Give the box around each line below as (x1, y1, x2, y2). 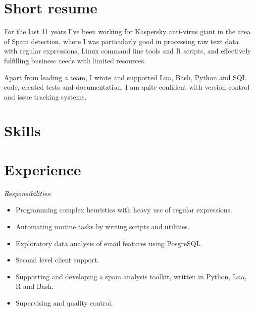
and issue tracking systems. (4, 91, 87, 102)
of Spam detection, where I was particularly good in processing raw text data (4, 36, 239, 46)
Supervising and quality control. (15, 297, 113, 308)
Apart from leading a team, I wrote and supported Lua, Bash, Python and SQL (4, 72, 247, 82)
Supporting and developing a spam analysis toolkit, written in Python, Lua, (15, 271, 247, 281)
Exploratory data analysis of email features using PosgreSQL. (15, 238, 203, 248)
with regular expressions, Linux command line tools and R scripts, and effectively (4, 46, 251, 56)
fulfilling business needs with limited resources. (4, 55, 146, 65)
